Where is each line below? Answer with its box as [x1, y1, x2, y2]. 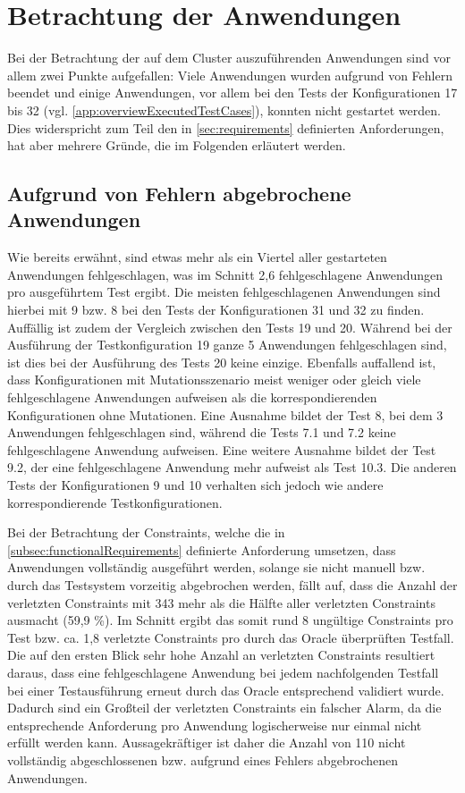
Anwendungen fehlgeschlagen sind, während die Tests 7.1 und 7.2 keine [7, 423, 396, 442]
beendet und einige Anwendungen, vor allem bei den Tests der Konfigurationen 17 [7, 83, 458, 102]
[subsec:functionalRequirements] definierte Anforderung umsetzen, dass [7, 540, 396, 559]
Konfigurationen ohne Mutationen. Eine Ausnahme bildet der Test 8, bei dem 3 [7, 405, 444, 424]
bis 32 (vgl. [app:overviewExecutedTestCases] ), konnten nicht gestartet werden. [7, 100, 441, 119]
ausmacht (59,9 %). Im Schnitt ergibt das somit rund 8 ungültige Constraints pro [7, 611, 453, 629]
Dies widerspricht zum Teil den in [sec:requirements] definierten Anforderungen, [7, 118, 444, 137]
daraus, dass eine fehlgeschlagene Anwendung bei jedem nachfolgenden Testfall [7, 662, 439, 681]
